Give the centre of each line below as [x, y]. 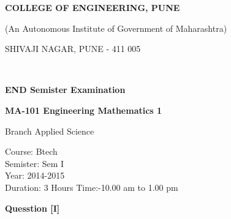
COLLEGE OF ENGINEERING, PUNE [93, 7]
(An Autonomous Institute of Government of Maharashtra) [116, 28]
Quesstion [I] [32, 208]
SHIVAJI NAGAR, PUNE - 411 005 [73, 49]
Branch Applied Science [50, 131]
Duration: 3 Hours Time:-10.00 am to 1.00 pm [92, 187]
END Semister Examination [65, 90]
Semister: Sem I [35, 163]
